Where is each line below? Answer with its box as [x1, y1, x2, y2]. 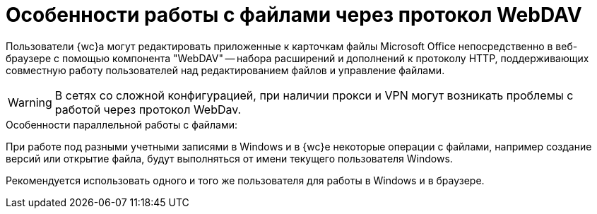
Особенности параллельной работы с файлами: [6, 118, 238, 131]
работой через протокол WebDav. [54, 102, 242, 117]
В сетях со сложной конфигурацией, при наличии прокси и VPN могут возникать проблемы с [54, 88, 574, 102]
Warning [8, 95, 52, 109]
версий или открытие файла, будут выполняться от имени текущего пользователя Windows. [6, 152, 453, 165]
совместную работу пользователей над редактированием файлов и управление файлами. [6, 64, 445, 76]
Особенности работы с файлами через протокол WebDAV [6, 3, 582, 27]
